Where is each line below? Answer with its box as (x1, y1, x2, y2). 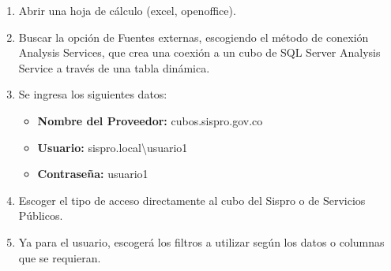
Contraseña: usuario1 (37, 165, 149, 182)
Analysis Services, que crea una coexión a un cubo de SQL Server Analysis (18, 44, 381, 61)
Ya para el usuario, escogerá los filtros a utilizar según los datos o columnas (18, 233, 385, 250)
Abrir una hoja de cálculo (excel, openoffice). (18, 2, 236, 18)
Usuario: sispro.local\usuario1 (37, 139, 188, 155)
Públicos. (18, 207, 63, 224)
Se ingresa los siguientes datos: (18, 86, 167, 102)
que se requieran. (18, 249, 101, 265)
